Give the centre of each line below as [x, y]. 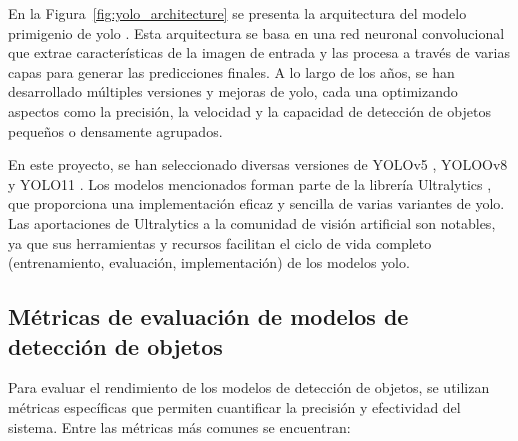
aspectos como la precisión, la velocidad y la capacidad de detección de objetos [249, 110]
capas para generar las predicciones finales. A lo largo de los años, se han [231, 71]
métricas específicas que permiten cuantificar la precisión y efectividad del [234, 406]
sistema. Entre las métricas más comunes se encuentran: [179, 426]
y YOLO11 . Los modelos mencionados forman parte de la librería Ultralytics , [250, 183]
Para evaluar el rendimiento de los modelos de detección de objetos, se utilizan [249, 387]
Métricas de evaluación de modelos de [208, 316]
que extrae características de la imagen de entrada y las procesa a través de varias [259, 52]
